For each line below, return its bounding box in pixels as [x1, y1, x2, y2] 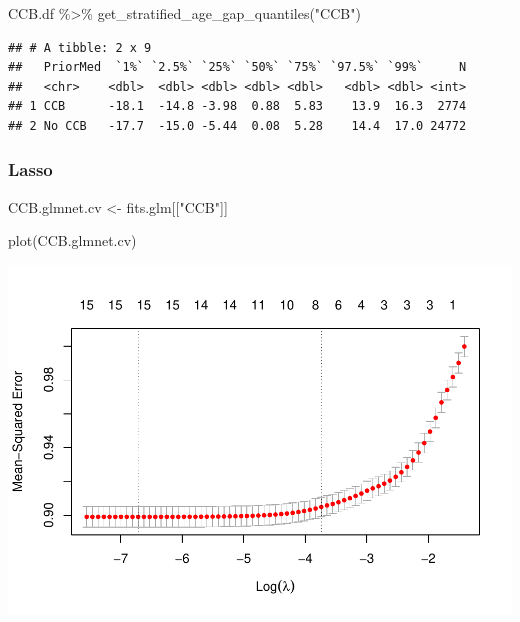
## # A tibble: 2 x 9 [8, 40, 152, 55]
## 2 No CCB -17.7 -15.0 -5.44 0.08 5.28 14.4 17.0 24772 [8, 118, 467, 133]
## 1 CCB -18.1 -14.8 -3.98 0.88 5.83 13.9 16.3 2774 [8, 99, 467, 114]
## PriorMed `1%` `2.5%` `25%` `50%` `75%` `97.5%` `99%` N [8, 60, 467, 75]
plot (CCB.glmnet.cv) [8, 230, 137, 251]
